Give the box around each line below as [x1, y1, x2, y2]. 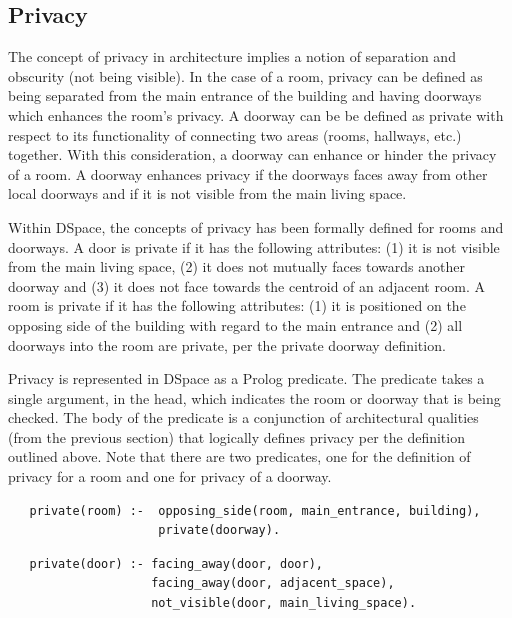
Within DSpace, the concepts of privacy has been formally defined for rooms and [8, 216, 504, 237]
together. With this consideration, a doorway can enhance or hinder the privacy [8, 144, 497, 165]
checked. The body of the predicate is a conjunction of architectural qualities [8, 407, 479, 428]
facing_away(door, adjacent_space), [151, 576, 395, 591]
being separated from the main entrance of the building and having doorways [8, 85, 482, 106]
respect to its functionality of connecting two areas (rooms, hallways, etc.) [8, 124, 462, 145]
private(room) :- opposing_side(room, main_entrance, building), [29, 503, 481, 518]
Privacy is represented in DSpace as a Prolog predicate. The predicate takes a [8, 368, 485, 389]
